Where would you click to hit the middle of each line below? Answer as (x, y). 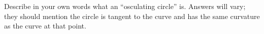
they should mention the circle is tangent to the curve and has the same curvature (132, 16)
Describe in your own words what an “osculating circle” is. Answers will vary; (125, 6)
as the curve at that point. (45, 26)
